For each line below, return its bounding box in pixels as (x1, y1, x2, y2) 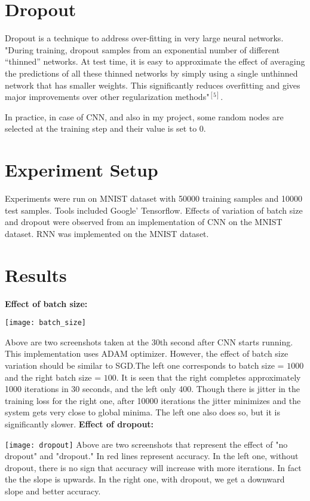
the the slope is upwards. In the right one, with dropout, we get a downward (5, 473, 285, 485)
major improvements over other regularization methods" (5, 90, 210, 103)
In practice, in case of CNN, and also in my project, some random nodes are (5, 110, 284, 123)
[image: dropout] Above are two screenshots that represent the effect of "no (5, 438, 288, 450)
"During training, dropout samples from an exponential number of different (5, 43, 280, 56)
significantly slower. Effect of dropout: (5, 417, 154, 430)
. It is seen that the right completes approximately (116, 371, 301, 383)
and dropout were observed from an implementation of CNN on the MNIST (5, 215, 283, 228)
